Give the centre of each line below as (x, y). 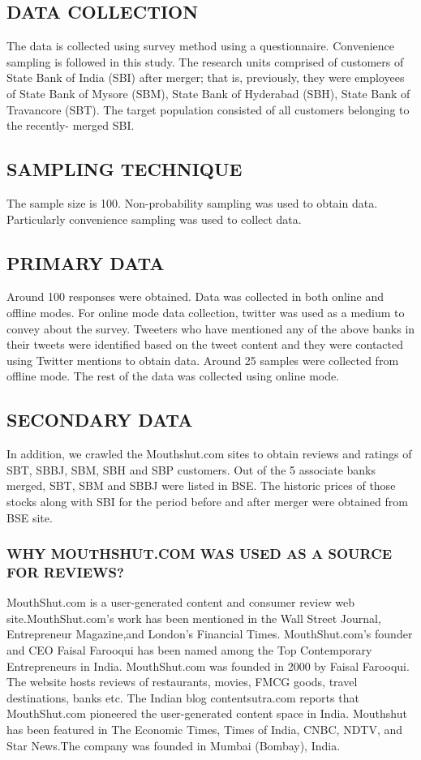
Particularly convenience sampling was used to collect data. (154, 219)
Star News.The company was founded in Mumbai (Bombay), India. (174, 745)
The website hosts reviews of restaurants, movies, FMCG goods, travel (182, 682)
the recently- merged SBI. (71, 125)
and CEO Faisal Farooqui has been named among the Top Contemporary (189, 650)
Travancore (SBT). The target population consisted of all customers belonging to (208, 109)
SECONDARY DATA (100, 420)
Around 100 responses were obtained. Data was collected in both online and (195, 296)
